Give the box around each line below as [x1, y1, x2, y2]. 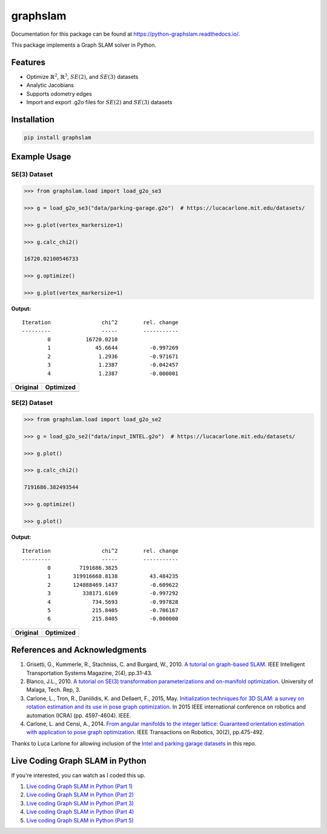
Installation [11, 114, 54, 124]
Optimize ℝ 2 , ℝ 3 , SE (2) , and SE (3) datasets [26, 73, 139, 80]
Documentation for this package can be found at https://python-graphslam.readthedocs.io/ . [11, 30, 240, 38]
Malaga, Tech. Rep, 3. [26, 686, 81, 693]
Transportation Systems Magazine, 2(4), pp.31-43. [26, 669, 153, 676]
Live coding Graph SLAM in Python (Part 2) [26, 791, 134, 798]
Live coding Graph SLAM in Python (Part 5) [26, 816, 134, 824]
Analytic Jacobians [26, 82, 74, 89]
